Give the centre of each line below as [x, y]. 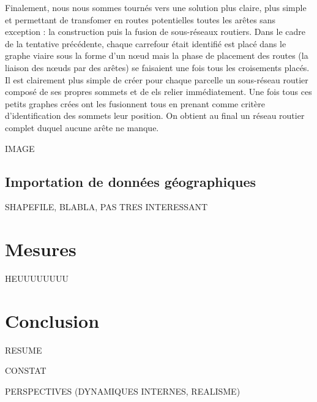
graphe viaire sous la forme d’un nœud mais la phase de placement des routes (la [157, 55]
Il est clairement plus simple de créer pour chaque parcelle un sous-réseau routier [157, 79]
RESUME [24, 350]
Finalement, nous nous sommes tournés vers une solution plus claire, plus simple [156, 7]
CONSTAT [26, 370]
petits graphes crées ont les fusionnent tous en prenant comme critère [135, 103]
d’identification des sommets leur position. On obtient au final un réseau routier [155, 116]
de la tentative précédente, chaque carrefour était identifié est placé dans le [146, 43]
